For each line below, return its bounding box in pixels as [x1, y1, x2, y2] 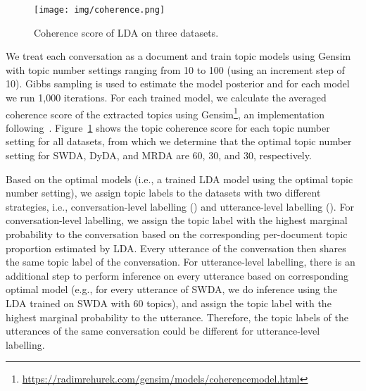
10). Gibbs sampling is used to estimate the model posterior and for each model [6, 76, 350, 91]
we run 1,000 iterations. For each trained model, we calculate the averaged [6, 90, 327, 105]
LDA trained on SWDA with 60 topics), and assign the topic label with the [6, 296, 332, 310]
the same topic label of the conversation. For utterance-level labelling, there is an [6, 254, 355, 269]
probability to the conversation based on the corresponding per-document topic [6, 227, 348, 242]
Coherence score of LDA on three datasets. [34, 25, 219, 39]
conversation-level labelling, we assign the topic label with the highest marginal [6, 213, 348, 228]
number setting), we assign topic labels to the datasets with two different [6, 185, 321, 200]
